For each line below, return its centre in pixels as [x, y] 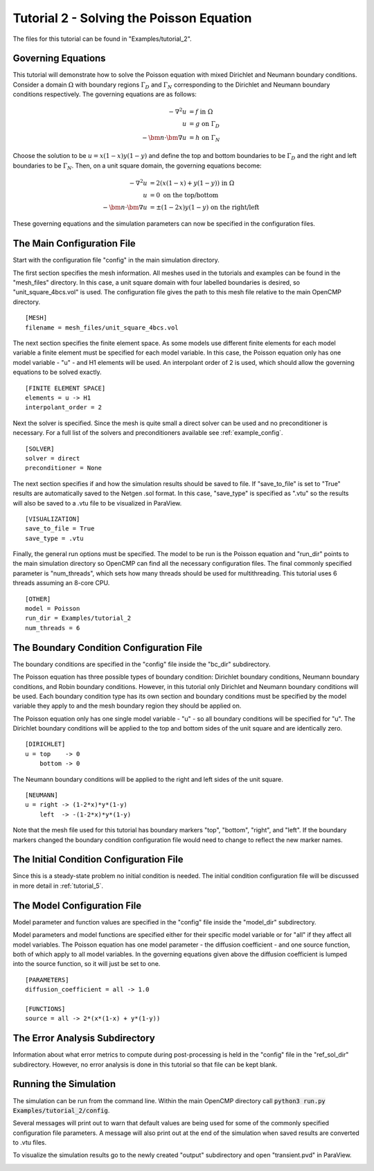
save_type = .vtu [54, 538]
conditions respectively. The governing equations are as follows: [105, 94]
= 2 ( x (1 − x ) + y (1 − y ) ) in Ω [192, 183]
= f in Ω [201, 112]
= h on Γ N [205, 138]
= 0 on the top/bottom [184, 195]
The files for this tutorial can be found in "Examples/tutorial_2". [102, 39]
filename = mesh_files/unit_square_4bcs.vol [102, 328]
